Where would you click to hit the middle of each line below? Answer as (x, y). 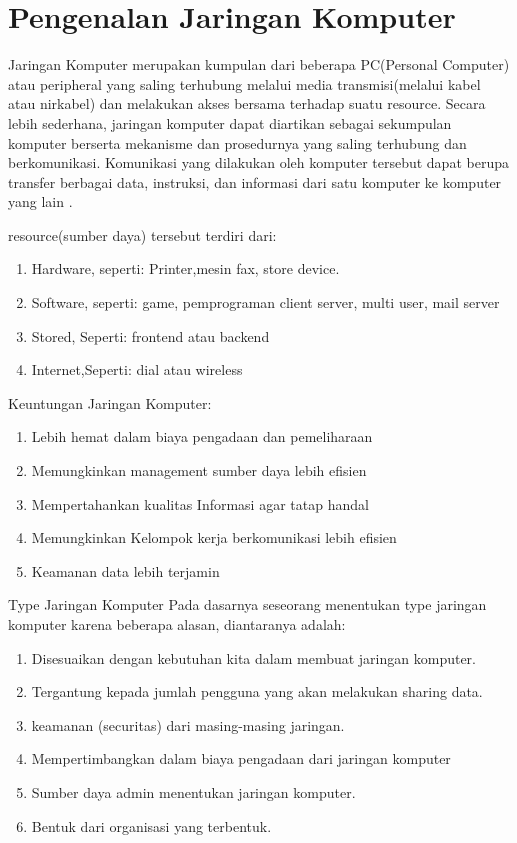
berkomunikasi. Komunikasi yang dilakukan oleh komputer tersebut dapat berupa (258, 162)
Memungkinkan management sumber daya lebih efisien (199, 470)
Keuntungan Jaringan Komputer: (110, 402)
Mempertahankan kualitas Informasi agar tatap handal (200, 503)
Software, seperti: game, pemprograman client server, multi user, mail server (265, 302)
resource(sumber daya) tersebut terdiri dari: (142, 234)
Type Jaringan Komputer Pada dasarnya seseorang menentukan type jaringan (247, 604)
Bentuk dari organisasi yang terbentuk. (151, 825)
